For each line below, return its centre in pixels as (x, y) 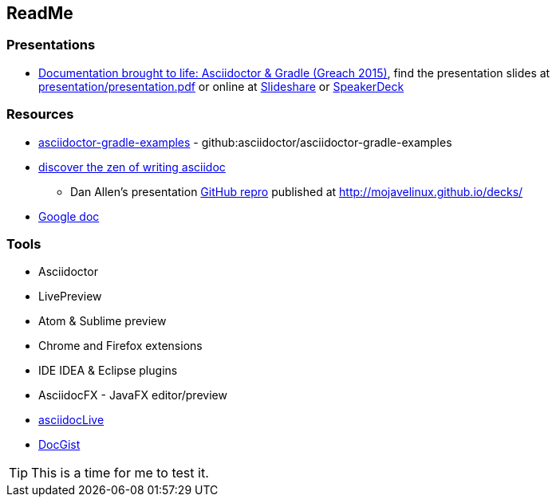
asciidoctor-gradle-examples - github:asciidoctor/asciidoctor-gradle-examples (245, 142)
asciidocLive (71, 420)
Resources (40, 114)
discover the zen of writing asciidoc (132, 167)
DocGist (59, 445)
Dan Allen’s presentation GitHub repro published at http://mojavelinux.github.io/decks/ (297, 191)
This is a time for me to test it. (120, 473)
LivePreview (70, 297)
